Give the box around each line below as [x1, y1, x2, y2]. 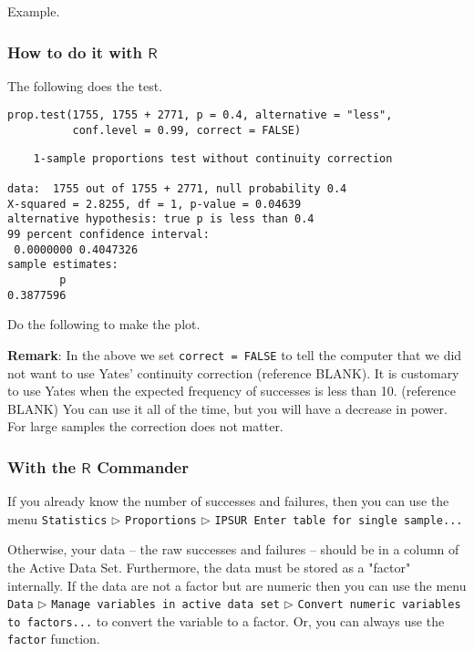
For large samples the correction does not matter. [7, 417, 283, 436]
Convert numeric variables [297, 598, 461, 612]
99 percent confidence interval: [7, 228, 210, 241]
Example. [7, 2, 60, 20]
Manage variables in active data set [51, 598, 280, 612]
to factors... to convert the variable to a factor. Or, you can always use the [7, 611, 445, 630]
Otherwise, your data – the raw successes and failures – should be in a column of [7, 540, 459, 559]
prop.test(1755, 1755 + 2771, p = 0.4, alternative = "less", [7, 108, 393, 122]
